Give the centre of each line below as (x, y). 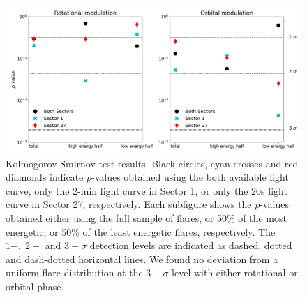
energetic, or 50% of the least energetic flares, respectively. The (141, 231)
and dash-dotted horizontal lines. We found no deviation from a (142, 259)
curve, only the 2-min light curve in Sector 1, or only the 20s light (147, 190)
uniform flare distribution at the (74, 273)
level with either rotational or (235, 273)
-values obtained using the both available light (190, 177)
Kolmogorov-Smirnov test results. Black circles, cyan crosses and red (152, 163)
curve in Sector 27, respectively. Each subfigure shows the (129, 204)
